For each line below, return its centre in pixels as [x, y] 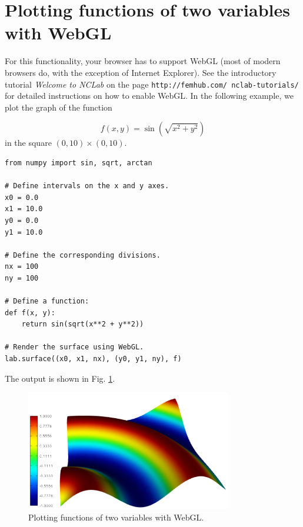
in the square [28, 143]
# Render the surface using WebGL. [74, 347]
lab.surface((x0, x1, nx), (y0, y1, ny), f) [93, 359]
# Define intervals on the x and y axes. [87, 186]
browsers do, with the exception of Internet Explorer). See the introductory [141, 72]
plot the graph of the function [59, 107]
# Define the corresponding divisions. [83, 255]
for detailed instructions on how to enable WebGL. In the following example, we [149, 96]
